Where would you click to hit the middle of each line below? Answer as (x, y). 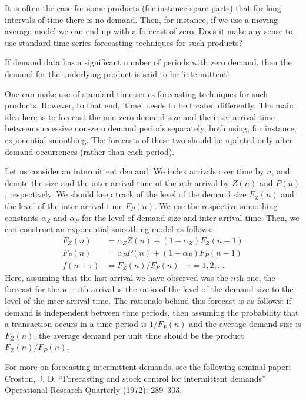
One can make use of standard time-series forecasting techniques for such (137, 93)
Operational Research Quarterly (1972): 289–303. (94, 390)
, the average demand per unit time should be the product (139, 335)
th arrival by (207, 182)
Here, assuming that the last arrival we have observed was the (117, 277)
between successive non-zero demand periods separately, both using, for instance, (151, 128)
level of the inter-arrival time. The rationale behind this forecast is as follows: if (148, 300)
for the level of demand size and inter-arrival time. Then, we (191, 217)
